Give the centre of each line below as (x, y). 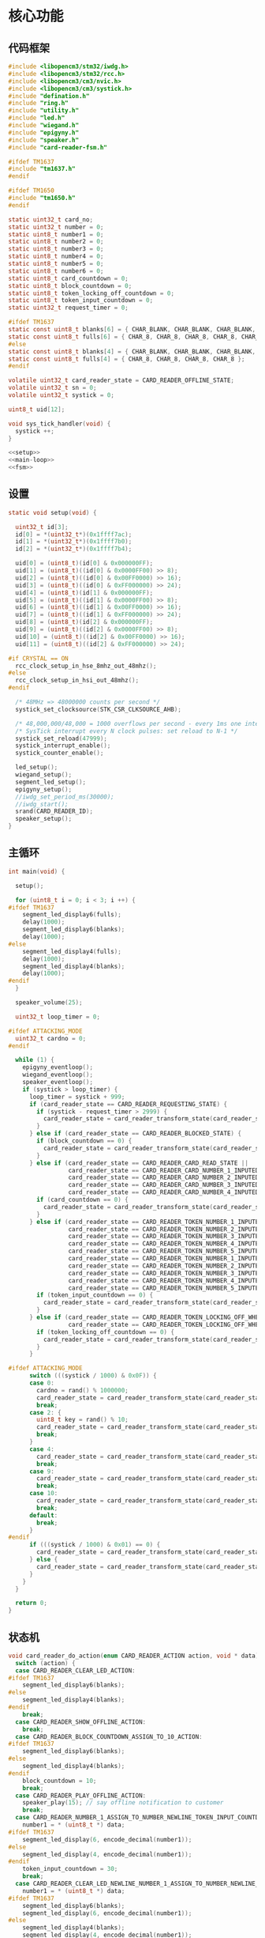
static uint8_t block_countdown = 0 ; (70, 285)
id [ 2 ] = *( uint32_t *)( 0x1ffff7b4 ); (74, 549)
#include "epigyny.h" (44, 132)
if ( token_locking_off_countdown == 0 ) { (106, 1332)
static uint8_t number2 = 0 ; (56, 242)
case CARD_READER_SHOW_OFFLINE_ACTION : (81, 1722)
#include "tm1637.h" (42, 169)
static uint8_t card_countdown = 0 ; (68, 278)
